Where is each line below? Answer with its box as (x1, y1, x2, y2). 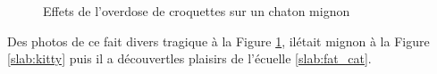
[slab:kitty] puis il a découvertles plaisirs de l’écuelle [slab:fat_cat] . (7, 49, 372, 68)
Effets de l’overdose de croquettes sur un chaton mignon (43, 2, 350, 20)
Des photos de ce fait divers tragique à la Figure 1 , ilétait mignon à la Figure (7, 31, 430, 50)
